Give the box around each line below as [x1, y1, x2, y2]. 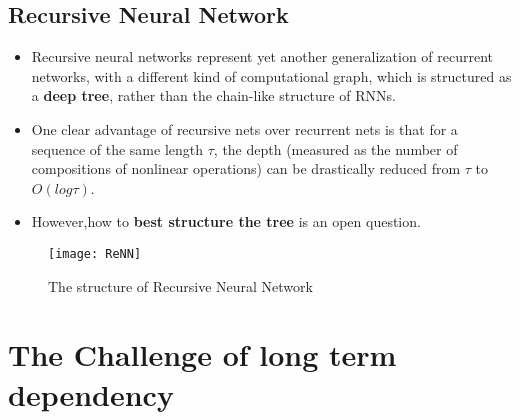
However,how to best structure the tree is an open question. [31, 211, 421, 232]
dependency [8, 373, 174, 414]
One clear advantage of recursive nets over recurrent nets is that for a [31, 118, 458, 139]
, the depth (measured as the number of [213, 138, 458, 159]
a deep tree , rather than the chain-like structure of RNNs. [31, 85, 396, 106]
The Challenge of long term [8, 334, 397, 375]
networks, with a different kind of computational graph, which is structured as [31, 65, 512, 86]
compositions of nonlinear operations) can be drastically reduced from [31, 158, 461, 179]
